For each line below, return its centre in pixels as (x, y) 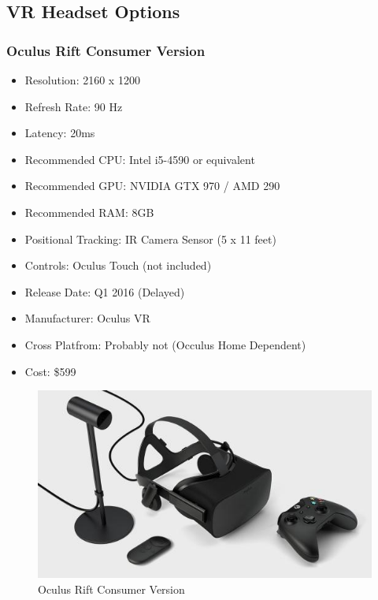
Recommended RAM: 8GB (89, 212)
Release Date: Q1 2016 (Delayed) (105, 291)
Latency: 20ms (60, 133)
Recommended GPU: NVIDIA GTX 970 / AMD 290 (152, 186)
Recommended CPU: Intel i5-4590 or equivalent (140, 159)
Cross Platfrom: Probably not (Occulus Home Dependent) (165, 344)
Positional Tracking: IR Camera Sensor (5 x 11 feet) (150, 239)
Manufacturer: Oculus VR (87, 318)
